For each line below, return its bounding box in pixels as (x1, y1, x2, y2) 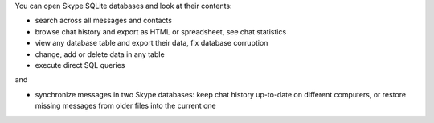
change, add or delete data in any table (35, 49, 165, 59)
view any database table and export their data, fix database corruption (35, 38, 268, 48)
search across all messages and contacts (35, 16, 173, 26)
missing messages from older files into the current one (35, 101, 216, 111)
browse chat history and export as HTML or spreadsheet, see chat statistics (35, 26, 287, 36)
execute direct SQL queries (35, 60, 125, 69)
